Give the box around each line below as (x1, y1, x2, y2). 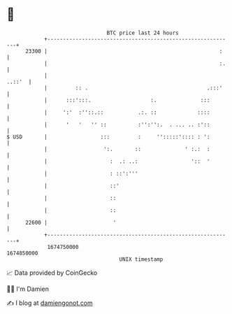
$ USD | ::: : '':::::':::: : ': (6, 133, 210, 141)
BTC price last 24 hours (106, 29, 179, 36)
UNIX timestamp (119, 255, 164, 263)
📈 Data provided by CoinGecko (6, 269, 98, 277)
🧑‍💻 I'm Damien (6, 285, 50, 293)
